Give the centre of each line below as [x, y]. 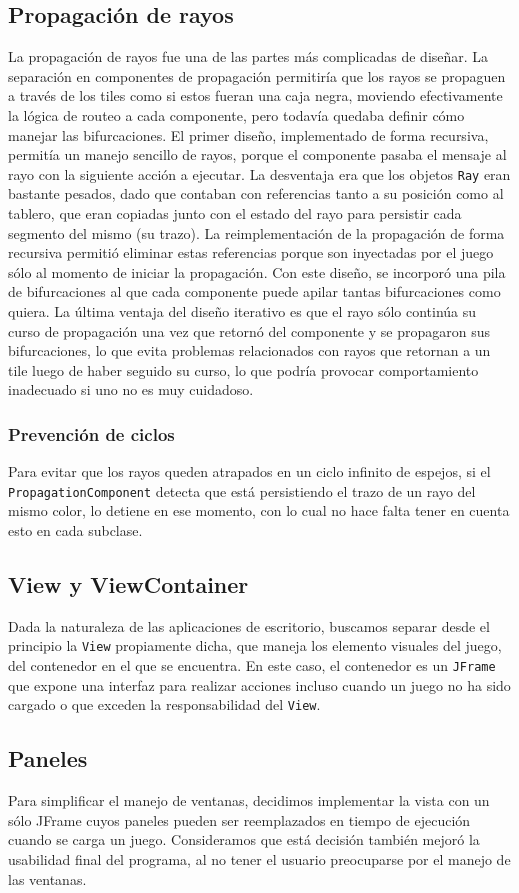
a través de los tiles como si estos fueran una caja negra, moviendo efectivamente [255, 95]
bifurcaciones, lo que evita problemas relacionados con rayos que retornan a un [249, 350]
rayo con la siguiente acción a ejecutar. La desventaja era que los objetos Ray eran [259, 173]
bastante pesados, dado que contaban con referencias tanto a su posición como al [256, 193]
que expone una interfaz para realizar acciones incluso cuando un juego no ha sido [259, 684]
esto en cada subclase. [75, 530]
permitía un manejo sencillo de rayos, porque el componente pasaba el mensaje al [257, 154]
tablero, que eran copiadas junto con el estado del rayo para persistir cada [235, 213]
